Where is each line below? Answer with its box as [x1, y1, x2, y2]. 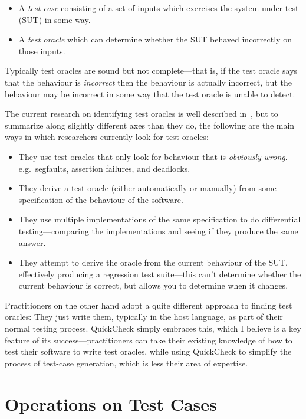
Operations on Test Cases [5, 391, 217, 415]
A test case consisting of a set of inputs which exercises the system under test [18, 2, 299, 14]
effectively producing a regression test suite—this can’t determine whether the [18, 267, 301, 280]
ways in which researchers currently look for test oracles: [5, 130, 209, 143]
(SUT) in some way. [18, 13, 91, 25]
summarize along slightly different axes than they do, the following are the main [5, 119, 295, 131]
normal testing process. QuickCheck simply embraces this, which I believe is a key [5, 322, 301, 335]
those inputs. [18, 44, 65, 57]
